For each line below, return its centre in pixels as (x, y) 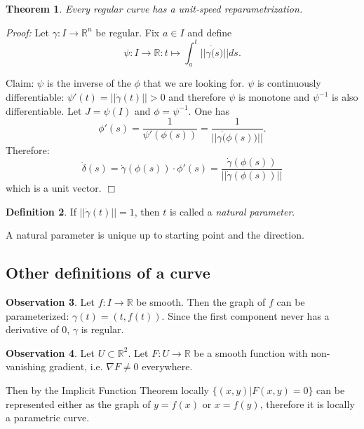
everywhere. (167, 366)
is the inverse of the (89, 83)
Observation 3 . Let (50, 302)
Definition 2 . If (41, 211)
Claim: (20, 83)
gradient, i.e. (76, 366)
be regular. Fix (128, 32)
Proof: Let (27, 32)
